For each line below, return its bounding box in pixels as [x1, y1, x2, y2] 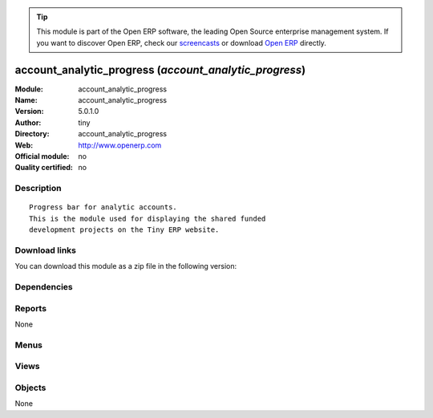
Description [14, 183, 62, 194]
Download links [14, 245, 76, 256]
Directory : [14, 129, 50, 139]
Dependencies [14, 282, 74, 293]
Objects [14, 382, 47, 393]
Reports [14, 302, 47, 314]
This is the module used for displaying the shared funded [29, 213, 266, 223]
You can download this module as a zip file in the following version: [14, 262, 237, 271]
